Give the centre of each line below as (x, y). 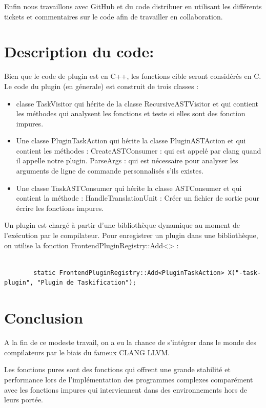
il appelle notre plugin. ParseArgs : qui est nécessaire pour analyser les (127, 160)
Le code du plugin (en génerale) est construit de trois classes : (101, 86)
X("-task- (244, 273)
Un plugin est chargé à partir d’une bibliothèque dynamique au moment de (122, 225)
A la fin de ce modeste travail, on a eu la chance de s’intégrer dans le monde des (130, 342)
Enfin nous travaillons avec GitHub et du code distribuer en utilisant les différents (133, 6)
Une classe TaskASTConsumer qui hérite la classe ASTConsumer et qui (129, 188)
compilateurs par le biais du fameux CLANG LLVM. (87, 352)
